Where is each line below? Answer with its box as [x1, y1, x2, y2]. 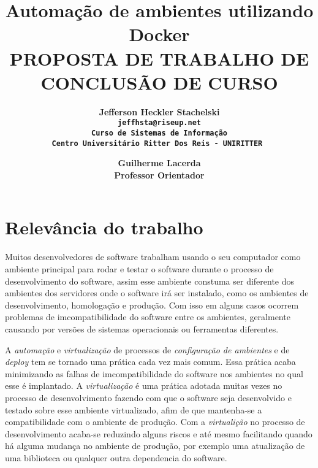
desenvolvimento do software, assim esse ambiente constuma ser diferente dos [5, 274, 295, 287]
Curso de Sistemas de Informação [91, 128, 227, 137]
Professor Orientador [114, 168, 205, 181]
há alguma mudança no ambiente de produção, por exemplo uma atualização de [5, 439, 305, 452]
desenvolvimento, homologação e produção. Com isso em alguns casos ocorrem [5, 298, 299, 311]
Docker [129, 21, 190, 47]
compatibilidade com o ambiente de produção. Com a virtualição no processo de [5, 415, 305, 428]
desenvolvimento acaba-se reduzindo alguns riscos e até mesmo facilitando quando [5, 427, 312, 440]
